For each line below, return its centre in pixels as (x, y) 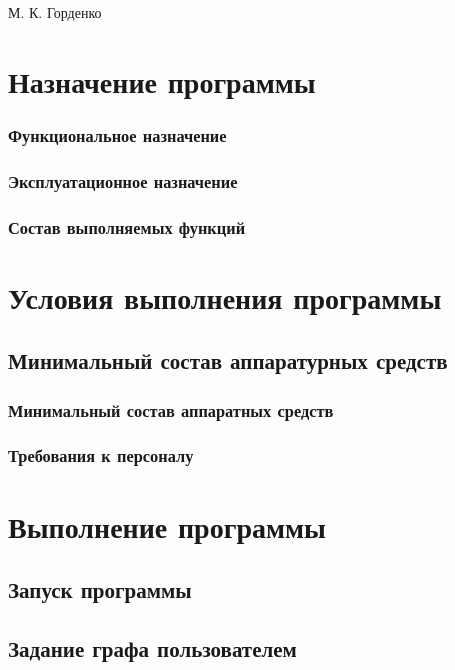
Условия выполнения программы (225, 296)
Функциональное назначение (117, 134)
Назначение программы (162, 80)
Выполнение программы (167, 525)
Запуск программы (100, 589)
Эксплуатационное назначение (123, 180)
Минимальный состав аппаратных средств (171, 409)
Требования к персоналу (101, 455)
